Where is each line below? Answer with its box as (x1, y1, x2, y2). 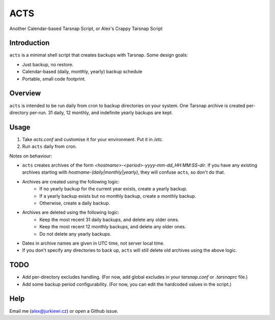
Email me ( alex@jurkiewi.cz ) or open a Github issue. (9, 308, 119, 314)
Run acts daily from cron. (22, 143, 77, 150)
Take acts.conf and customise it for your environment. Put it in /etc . (22, 136, 164, 142)
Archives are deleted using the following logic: (22, 209, 120, 216)
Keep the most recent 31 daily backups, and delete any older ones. (39, 217, 179, 223)
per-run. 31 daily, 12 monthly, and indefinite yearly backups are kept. (30, 110, 173, 116)
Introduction (9, 39, 50, 47)
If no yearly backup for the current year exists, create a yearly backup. (39, 186, 188, 192)
